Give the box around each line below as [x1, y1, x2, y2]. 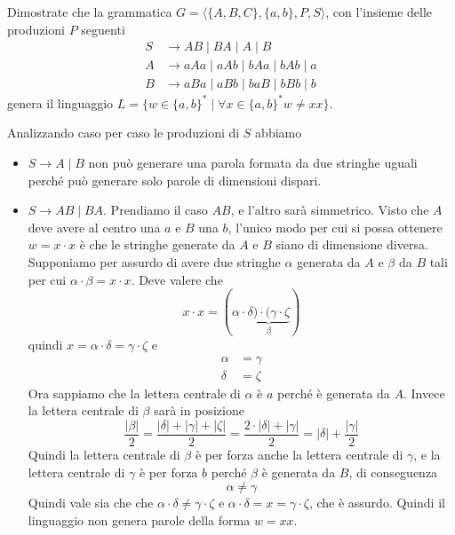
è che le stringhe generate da [79, 235, 235, 254]
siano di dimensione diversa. [275, 235, 428, 254]
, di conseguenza [348, 462, 438, 481]
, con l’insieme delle [325, 3, 433, 20]
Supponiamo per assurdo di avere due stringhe [28, 252, 281, 271]
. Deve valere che [131, 270, 223, 288]
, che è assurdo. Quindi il [308, 493, 445, 512]
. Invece [403, 383, 445, 402]
